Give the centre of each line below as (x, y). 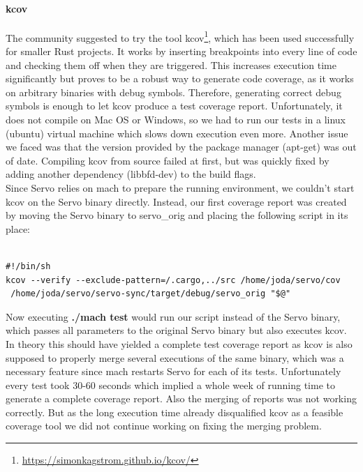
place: (18, 228)
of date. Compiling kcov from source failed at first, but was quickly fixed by (168, 160)
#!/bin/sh (28, 266)
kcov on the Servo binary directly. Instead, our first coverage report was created (176, 201)
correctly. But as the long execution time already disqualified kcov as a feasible (175, 412)
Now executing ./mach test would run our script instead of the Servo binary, (173, 316)
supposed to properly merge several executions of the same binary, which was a (175, 357)
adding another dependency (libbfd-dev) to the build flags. (131, 174)
